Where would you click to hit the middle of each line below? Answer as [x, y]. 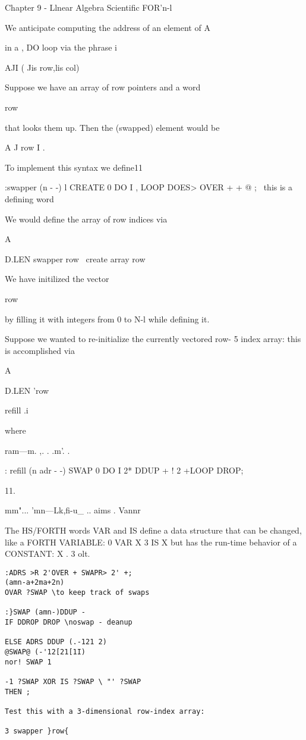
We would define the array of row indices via [86, 219]
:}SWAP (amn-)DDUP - [45, 612]
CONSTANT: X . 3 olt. [48, 554]
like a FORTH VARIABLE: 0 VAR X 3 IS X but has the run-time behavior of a [151, 542]
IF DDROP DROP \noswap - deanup [69, 623]
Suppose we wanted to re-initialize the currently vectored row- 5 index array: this [153, 339]
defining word [29, 198]
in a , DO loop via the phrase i [61, 47]
